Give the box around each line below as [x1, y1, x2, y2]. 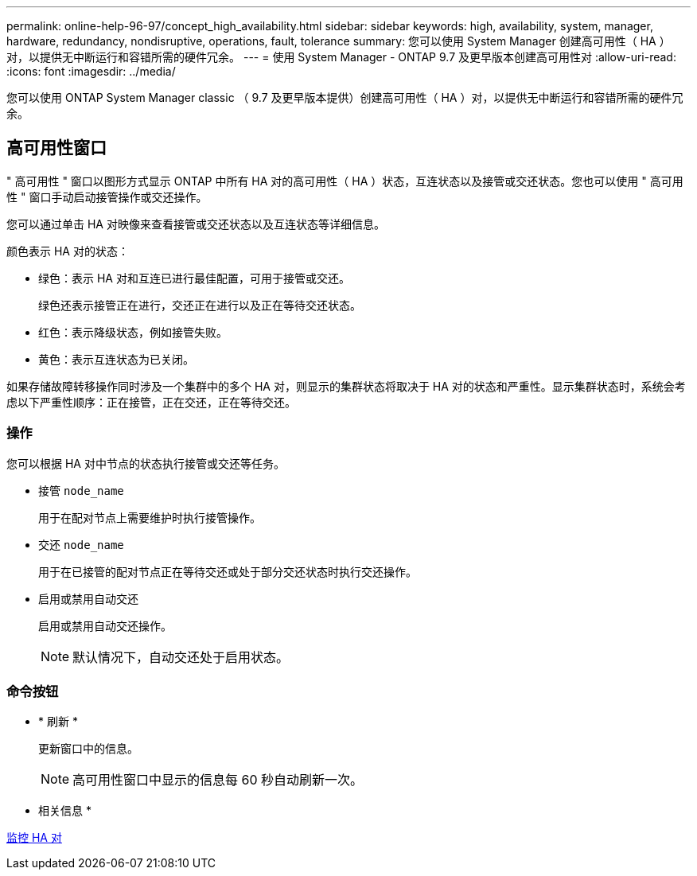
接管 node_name [38, 483, 124, 497]
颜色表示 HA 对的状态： [6, 243, 129, 258]
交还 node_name [38, 537, 124, 551]
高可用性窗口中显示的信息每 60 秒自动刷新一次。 [72, 772, 364, 788]
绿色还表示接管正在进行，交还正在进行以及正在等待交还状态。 [38, 298, 361, 312]
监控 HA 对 [6, 831, 62, 845]
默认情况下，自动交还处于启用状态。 [72, 648, 290, 665]
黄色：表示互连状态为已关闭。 [38, 352, 194, 366]
